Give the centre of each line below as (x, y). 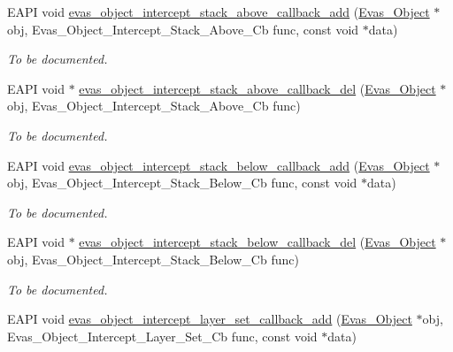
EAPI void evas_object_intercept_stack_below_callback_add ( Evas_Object (219, 165)
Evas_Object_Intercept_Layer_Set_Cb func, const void (162, 336)
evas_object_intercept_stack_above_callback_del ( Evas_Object (257, 88)
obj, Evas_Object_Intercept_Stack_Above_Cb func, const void (183, 29)
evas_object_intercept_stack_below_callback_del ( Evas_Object (257, 242)
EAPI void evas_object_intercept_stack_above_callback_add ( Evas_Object (219, 11)
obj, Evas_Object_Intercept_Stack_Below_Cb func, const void (182, 183)
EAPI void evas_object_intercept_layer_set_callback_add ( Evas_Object (210, 319)
